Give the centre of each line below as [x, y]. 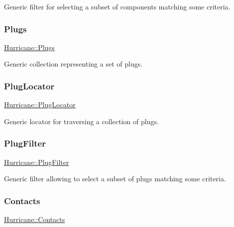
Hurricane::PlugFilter [37, 162]
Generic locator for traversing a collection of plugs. [81, 121]
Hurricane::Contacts [35, 219]
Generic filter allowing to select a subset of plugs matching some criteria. [115, 179]
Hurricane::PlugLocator [40, 105]
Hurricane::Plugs [29, 47]
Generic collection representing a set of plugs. [73, 64]
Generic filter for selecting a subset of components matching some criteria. [117, 6]
